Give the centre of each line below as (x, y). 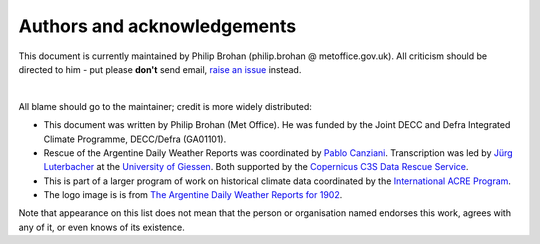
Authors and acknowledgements (157, 26)
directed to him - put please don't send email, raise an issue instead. (160, 69)
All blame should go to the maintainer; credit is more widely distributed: (165, 106)
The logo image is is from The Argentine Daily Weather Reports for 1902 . (193, 195)
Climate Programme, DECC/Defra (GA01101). (135, 139)
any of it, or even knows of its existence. (101, 227)
